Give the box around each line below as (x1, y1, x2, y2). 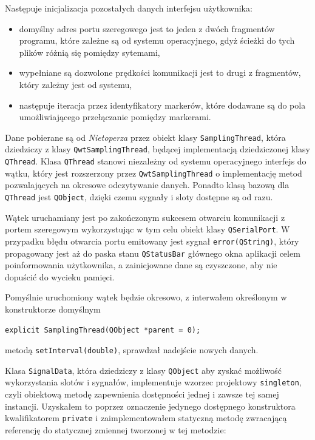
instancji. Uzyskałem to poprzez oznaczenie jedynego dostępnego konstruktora (5, 399, 296, 412)
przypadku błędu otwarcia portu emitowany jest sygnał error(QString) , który (5, 234, 299, 247)
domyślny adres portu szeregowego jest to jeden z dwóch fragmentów (19, 22, 275, 35)
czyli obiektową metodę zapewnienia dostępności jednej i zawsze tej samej (5, 388, 279, 401)
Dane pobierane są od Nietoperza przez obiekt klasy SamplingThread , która (5, 130, 286, 143)
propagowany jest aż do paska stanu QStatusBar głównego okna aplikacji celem (5, 246, 300, 259)
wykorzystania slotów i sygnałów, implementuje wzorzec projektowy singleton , (5, 376, 302, 388)
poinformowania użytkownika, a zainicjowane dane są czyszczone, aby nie (5, 259, 277, 271)
